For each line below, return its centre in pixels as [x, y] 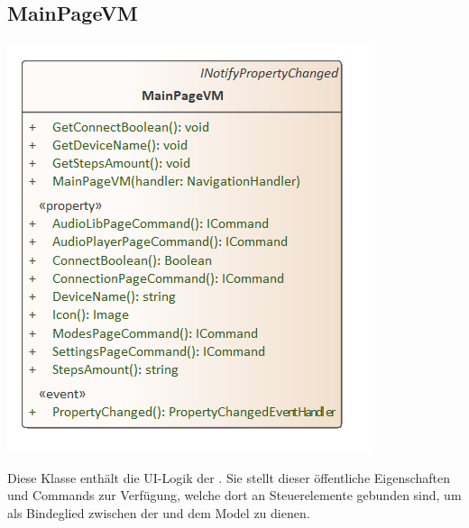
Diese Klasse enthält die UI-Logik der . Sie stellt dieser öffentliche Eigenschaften [229, 477]
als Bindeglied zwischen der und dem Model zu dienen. [159, 512]
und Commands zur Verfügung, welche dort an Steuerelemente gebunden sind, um [234, 495]
